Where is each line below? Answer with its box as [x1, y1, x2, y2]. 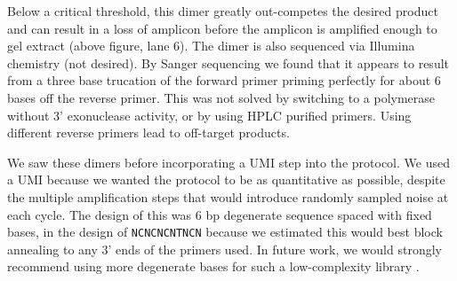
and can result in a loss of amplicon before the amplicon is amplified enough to [7, 19, 437, 37]
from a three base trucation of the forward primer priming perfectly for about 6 [7, 71, 441, 90]
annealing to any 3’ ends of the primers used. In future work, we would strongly [7, 239, 442, 258]
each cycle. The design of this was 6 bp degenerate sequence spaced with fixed [7, 205, 432, 223]
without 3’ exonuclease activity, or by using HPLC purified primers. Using [7, 105, 412, 124]
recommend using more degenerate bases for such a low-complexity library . [7, 257, 420, 276]
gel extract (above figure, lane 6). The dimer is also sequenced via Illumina [7, 36, 415, 55]
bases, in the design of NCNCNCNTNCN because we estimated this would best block [7, 222, 443, 241]
